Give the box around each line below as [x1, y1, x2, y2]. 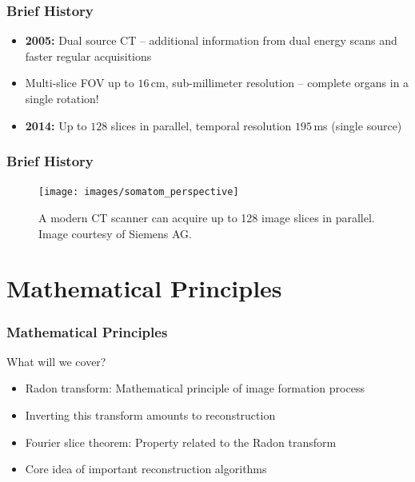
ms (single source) [313, 117, 402, 133]
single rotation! [25, 90, 99, 106]
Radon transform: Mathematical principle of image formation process [25, 380, 365, 396]
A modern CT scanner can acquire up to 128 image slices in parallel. [38, 209, 375, 226]
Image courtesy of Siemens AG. [38, 225, 192, 241]
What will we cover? [6, 353, 106, 369]
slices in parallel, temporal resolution [110, 117, 292, 133]
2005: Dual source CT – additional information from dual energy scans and [25, 32, 397, 49]
